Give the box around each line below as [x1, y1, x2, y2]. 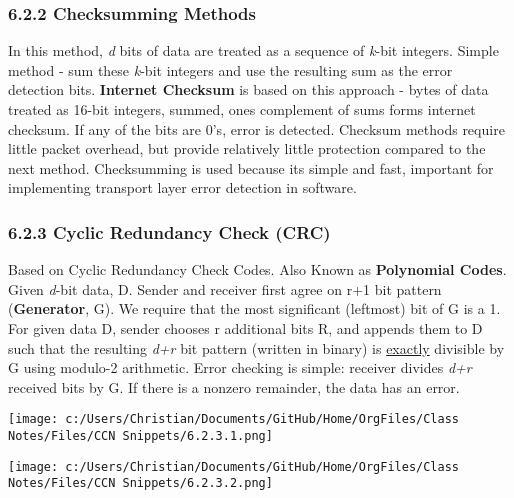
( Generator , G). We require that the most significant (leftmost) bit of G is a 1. [8, 298, 501, 319]
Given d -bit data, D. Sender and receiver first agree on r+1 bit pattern [8, 278, 442, 299]
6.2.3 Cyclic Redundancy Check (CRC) [8, 219, 331, 244]
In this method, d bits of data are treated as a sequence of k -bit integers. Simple [8, 40, 499, 61]
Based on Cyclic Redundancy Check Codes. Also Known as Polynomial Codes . [8, 259, 507, 280]
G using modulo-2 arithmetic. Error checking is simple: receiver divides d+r [8, 357, 472, 378]
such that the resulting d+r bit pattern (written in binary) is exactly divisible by [8, 337, 505, 358]
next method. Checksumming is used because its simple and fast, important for [8, 157, 494, 178]
